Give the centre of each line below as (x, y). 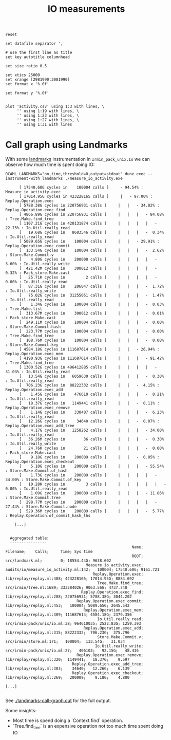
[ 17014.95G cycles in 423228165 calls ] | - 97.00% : (86, 197)
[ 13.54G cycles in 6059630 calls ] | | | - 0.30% (91, 376)
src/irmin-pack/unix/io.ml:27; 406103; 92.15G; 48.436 (72, 651)
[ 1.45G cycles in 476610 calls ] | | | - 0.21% (91, 394)
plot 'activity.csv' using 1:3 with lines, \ (55, 107)
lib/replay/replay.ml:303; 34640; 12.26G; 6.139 (68, 669)
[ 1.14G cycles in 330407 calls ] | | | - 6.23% (91, 412)
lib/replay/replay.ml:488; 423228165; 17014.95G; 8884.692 (70, 579)
